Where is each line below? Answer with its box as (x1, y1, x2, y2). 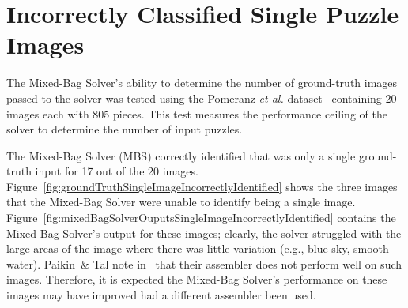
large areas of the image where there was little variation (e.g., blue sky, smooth (6, 240, 389, 257)
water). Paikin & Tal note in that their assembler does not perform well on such (6, 255, 402, 272)
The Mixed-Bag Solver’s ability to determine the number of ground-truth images (6, 74, 398, 91)
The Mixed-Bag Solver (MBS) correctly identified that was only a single (6, 147, 356, 163)
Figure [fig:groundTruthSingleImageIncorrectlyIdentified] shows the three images (6, 178, 398, 194)
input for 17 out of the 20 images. (35, 163, 198, 179)
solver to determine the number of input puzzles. (6, 121, 243, 137)
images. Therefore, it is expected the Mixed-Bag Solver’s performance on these (6, 271, 387, 287)
